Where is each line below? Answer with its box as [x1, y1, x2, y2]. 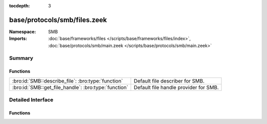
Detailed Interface [9, 96, 54, 103]
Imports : [9, 36, 27, 41]
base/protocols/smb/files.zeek [9, 15, 107, 24]
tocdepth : [9, 3, 30, 8]
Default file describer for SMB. [133, 77, 205, 84]
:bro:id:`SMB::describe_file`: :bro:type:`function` [12, 77, 123, 84]
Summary [9, 55, 34, 62]
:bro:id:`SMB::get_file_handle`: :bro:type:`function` [12, 84, 129, 91]
